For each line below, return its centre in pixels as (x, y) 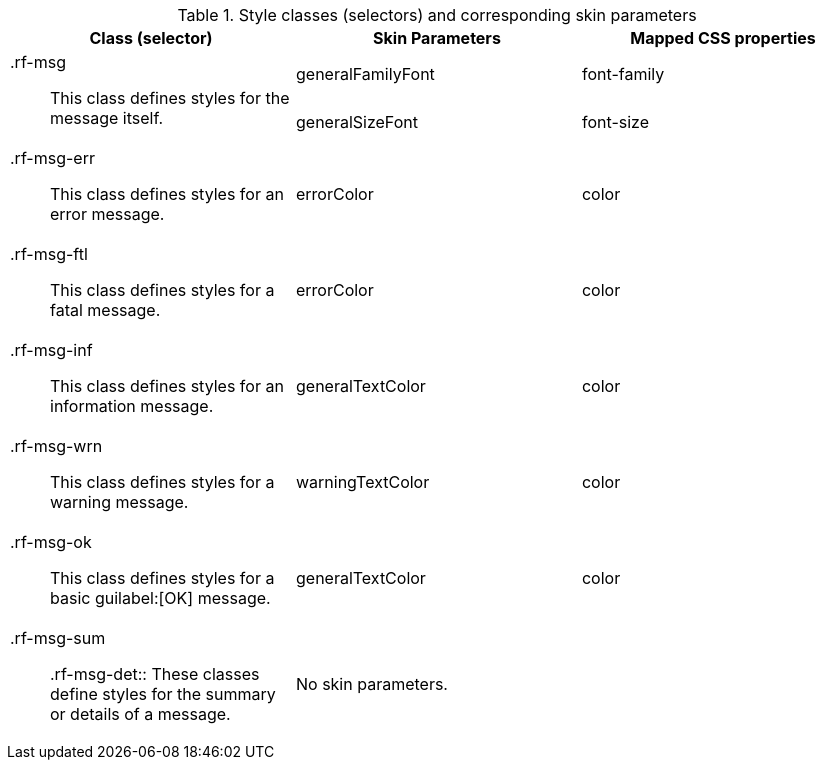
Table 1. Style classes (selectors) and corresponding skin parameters (437, 15)
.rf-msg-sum (58, 638)
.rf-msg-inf (51, 350)
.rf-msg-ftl (49, 254)
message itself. (107, 118)
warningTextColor (362, 482)
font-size (615, 122)
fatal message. (105, 310)
